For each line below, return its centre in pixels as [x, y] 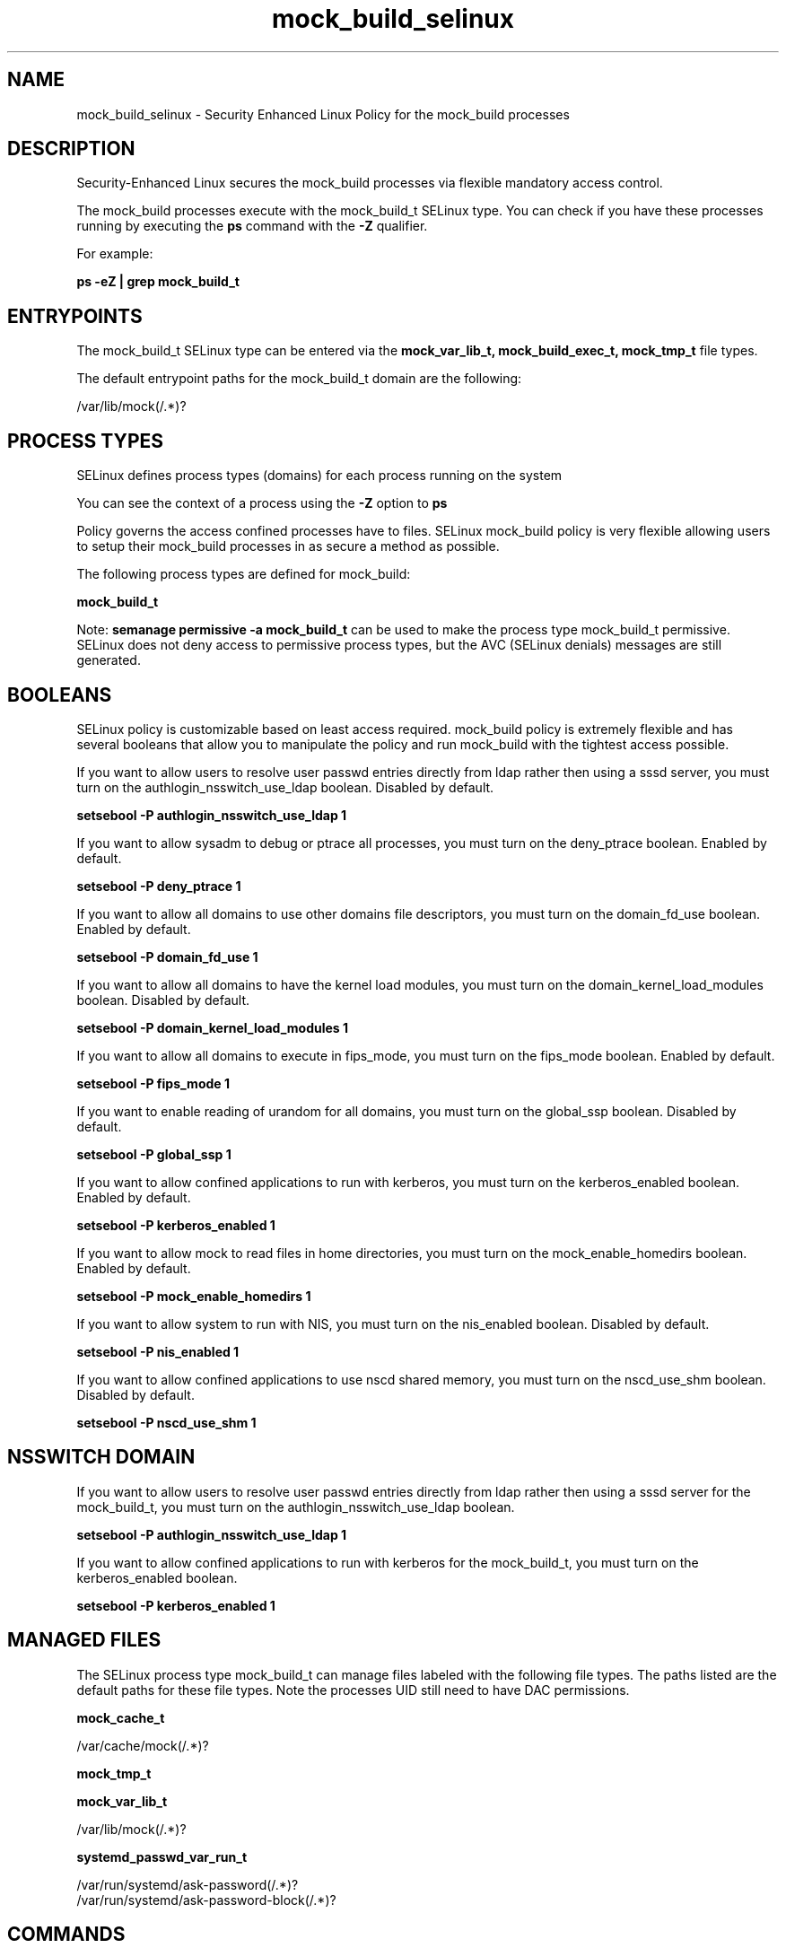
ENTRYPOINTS [75, 316]
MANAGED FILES [84, 1640]
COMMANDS [66, 1935]
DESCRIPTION [71, 149]
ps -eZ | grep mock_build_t [158, 282]
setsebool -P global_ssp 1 [154, 1154]
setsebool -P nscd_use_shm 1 [166, 1422]
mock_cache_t [121, 1717]
